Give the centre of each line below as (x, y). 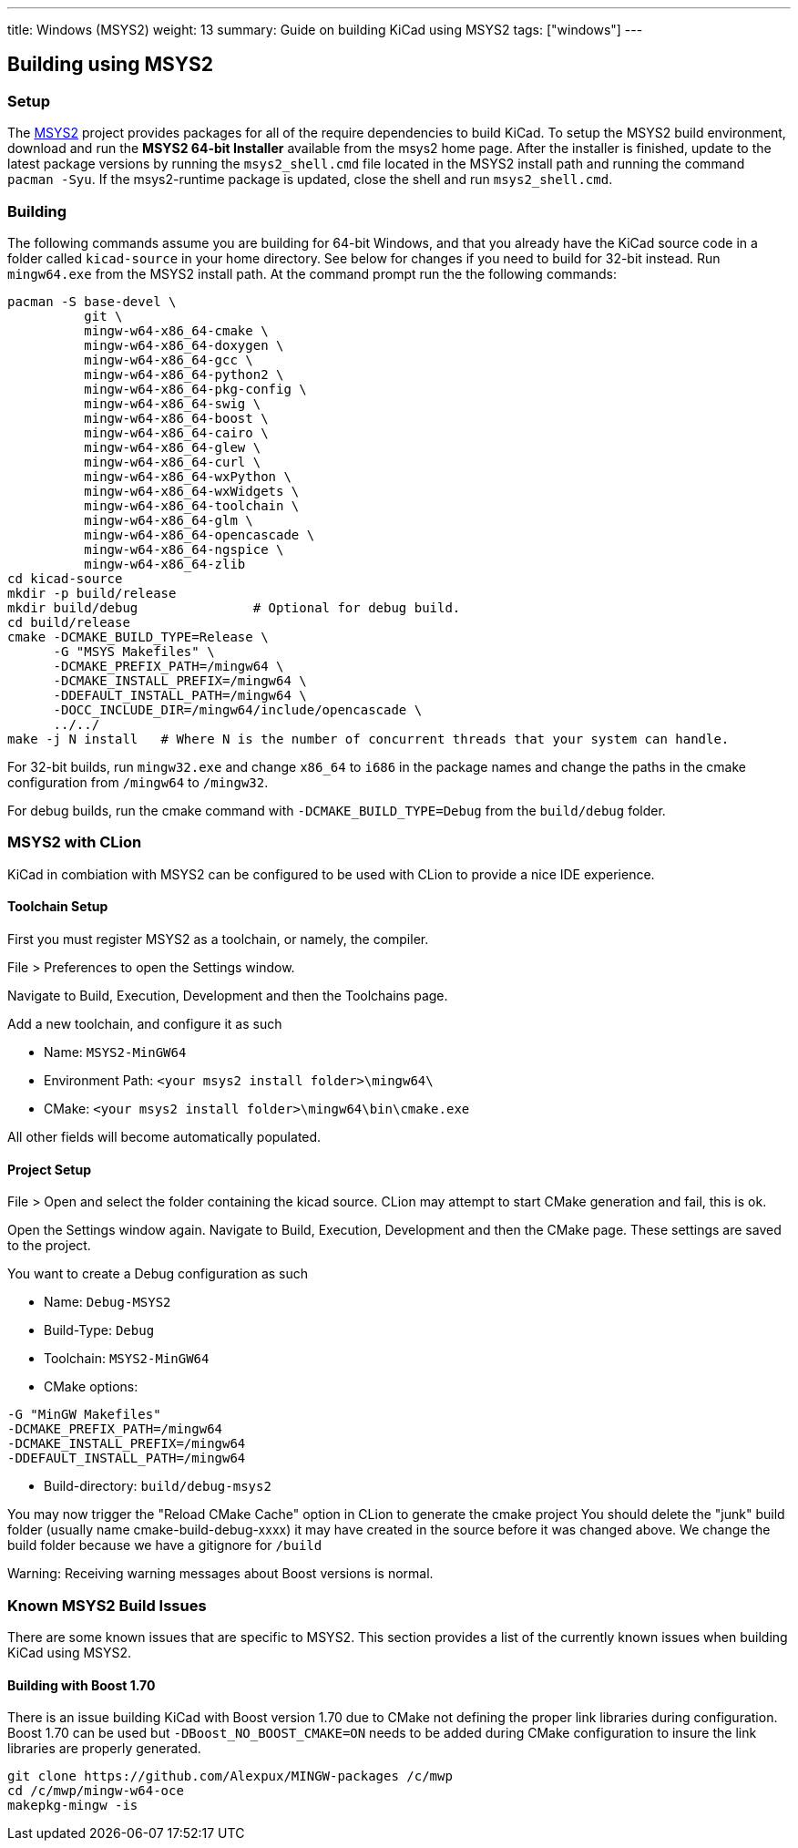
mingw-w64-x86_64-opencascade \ (199, 534)
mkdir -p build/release (92, 593)
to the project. (49, 1246)
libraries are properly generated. (104, 1749)
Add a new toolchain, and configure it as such (145, 1023)
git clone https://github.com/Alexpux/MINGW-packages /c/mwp (230, 1776)
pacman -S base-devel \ (92, 301)
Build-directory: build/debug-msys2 (158, 1486)
